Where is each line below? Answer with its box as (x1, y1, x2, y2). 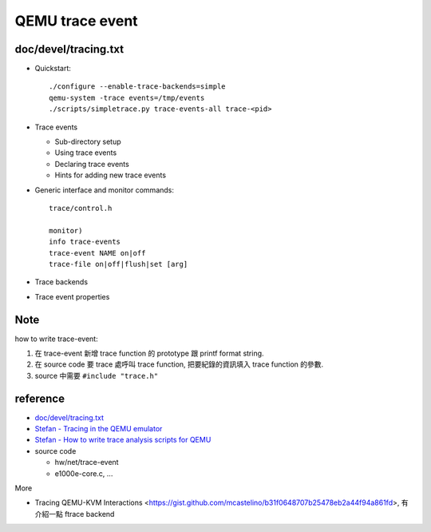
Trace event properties (34, 292, 110, 301)
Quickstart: (34, 64, 72, 73)
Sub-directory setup (54, 137, 121, 147)
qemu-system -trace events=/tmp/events (49, 93, 205, 102)
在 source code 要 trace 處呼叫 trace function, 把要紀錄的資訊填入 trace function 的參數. (34, 359, 324, 369)
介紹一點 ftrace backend (34, 509, 115, 518)
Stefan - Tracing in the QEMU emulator (34, 424, 163, 434)
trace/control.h (49, 204, 113, 212)
